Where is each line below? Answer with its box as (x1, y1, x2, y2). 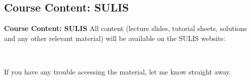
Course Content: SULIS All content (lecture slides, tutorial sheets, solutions (4, 23, 247, 33)
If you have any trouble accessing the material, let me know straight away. (4, 66, 231, 76)
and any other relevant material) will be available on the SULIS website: (4, 32, 226, 43)
